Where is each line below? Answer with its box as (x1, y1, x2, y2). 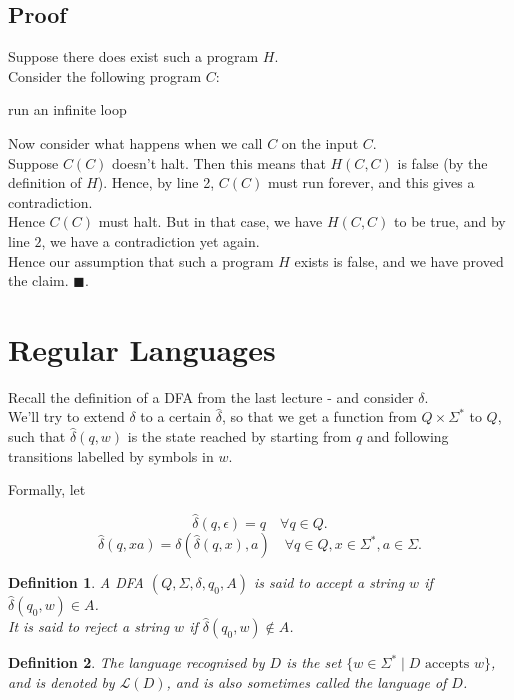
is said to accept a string (253, 572, 405, 593)
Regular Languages (8, 328, 276, 369)
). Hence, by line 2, (97, 172, 215, 193)
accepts (424, 657, 470, 672)
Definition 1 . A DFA (8, 572, 144, 593)
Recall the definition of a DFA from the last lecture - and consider (8, 386, 414, 407)
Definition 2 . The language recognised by (8, 652, 265, 673)
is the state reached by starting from (127, 426, 352, 447)
